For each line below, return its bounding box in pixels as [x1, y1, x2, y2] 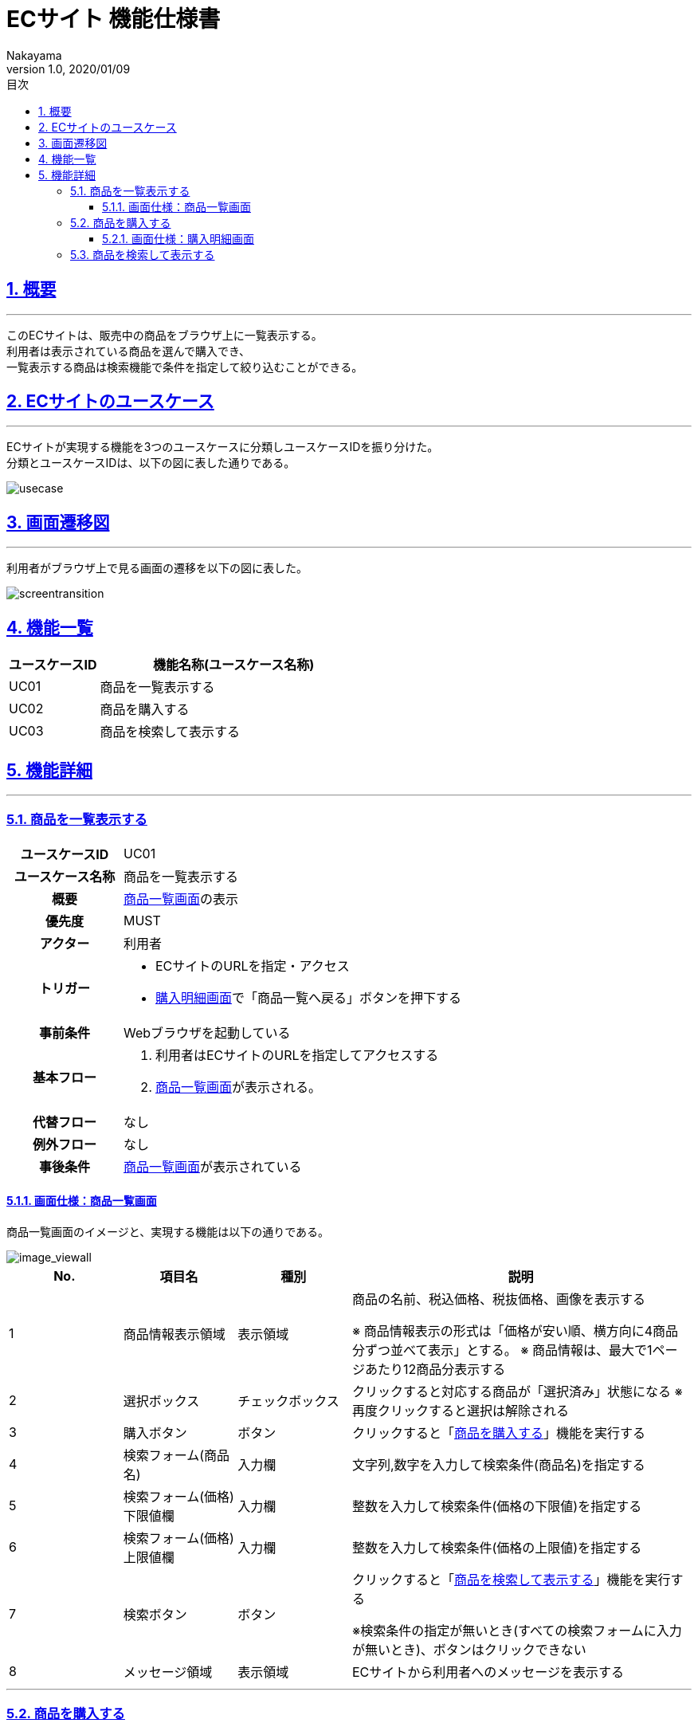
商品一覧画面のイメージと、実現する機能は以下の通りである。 [6, 1224, 330, 1238]
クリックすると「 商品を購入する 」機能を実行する [351, 1424, 646, 1441]
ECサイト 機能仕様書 [6, 6, 221, 33]
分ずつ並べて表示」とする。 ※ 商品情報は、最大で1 [351, 1341, 653, 1358]
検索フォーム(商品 [123, 1446, 230, 1463]
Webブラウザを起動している [124, 1024, 291, 1041]
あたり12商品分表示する [364, 1360, 506, 1377]
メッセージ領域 [123, 1663, 213, 1680]
